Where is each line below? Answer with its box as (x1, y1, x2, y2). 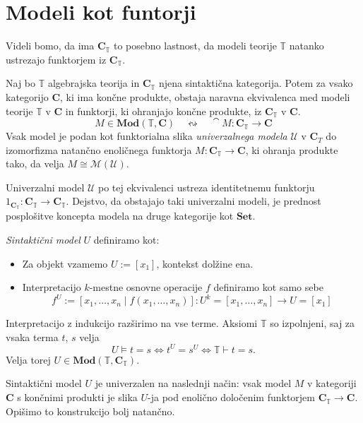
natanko (289, 38, 324, 53)
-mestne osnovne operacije (89, 280, 203, 294)
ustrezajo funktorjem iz (6, 52, 107, 66)
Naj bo (6, 76, 36, 90)
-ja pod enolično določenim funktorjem (148, 390, 315, 405)
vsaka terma (6, 329, 59, 344)
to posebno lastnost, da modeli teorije (113, 38, 277, 53)
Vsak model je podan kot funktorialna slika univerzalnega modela (6, 129, 287, 143)
